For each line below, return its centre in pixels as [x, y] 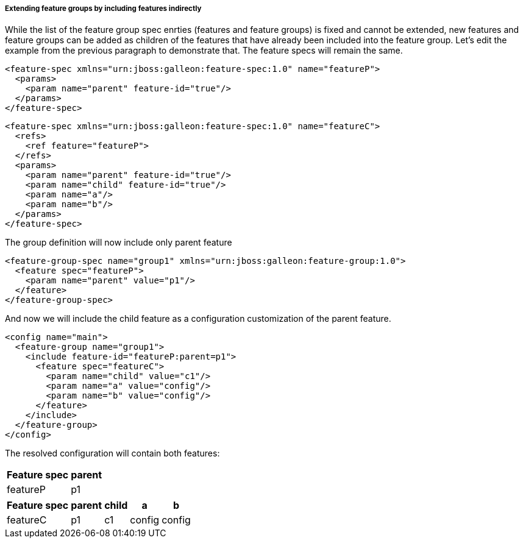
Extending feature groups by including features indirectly [103, 9]
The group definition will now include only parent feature [119, 243]
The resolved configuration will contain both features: [112, 453]
